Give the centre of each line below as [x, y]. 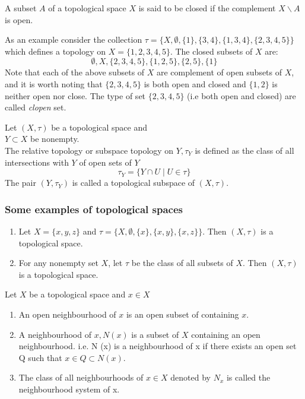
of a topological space [87, 8]
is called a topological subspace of [134, 183]
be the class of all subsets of [182, 263]
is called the [248, 377]
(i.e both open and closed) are [242, 95]
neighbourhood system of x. [69, 389]
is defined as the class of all [244, 150]
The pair [20, 183]
